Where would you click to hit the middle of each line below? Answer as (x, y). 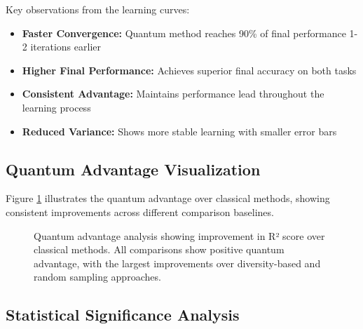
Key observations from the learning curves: (98, 9)
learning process (56, 107)
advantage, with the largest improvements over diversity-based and (177, 263)
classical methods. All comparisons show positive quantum (159, 249)
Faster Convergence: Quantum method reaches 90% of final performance (184, 33)
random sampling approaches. (97, 277)
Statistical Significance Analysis (123, 315)
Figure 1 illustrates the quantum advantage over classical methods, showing (168, 198)
